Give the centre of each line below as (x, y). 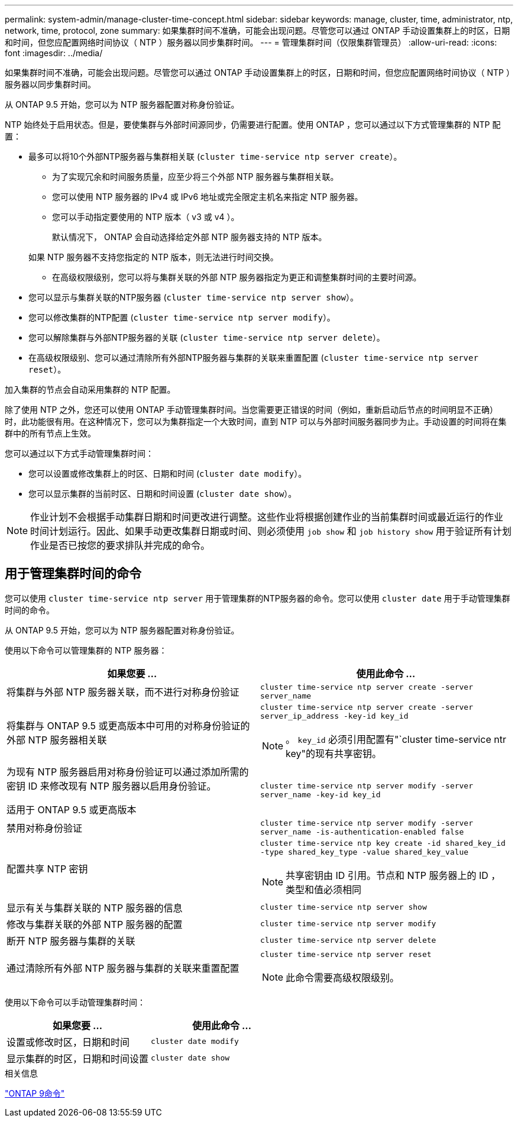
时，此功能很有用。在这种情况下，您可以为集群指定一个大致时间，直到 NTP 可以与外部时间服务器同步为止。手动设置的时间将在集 (256, 421)
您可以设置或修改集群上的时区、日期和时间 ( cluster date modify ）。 (168, 473)
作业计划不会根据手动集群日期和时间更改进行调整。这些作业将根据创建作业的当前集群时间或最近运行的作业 (267, 517)
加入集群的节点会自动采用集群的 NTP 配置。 (90, 389)
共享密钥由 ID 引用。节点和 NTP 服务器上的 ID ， (393, 875)
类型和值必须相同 (324, 889)
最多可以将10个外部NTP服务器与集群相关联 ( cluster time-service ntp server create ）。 (215, 156)
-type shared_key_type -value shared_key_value (365, 852)
